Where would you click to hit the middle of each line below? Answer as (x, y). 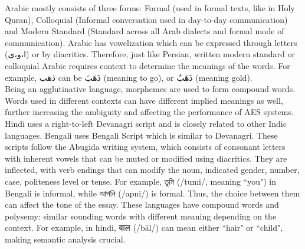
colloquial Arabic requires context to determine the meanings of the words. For (147, 65)
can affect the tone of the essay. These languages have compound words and (142, 204)
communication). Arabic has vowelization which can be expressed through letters (151, 42)
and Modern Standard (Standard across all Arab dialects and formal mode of (145, 31)
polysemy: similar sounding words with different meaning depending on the (141, 216)
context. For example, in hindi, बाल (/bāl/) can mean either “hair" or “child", (144, 227)
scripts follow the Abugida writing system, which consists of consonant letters (145, 147)
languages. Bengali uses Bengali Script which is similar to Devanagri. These (141, 135)
